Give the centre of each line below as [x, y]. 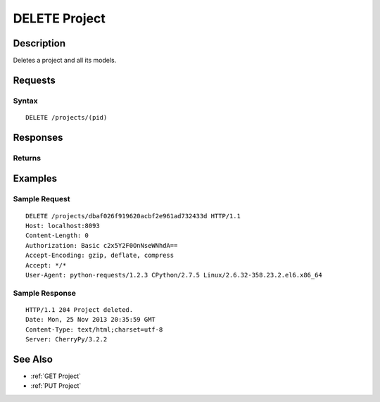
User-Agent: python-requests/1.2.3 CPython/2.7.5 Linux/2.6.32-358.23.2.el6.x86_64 [174, 275]
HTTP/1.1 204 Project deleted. [80, 309]
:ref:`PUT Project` [56, 386]
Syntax [25, 101]
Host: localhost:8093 [63, 226]
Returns [27, 158]
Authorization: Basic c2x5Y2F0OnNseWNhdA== [102, 245]
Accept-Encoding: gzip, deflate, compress [100, 256]
